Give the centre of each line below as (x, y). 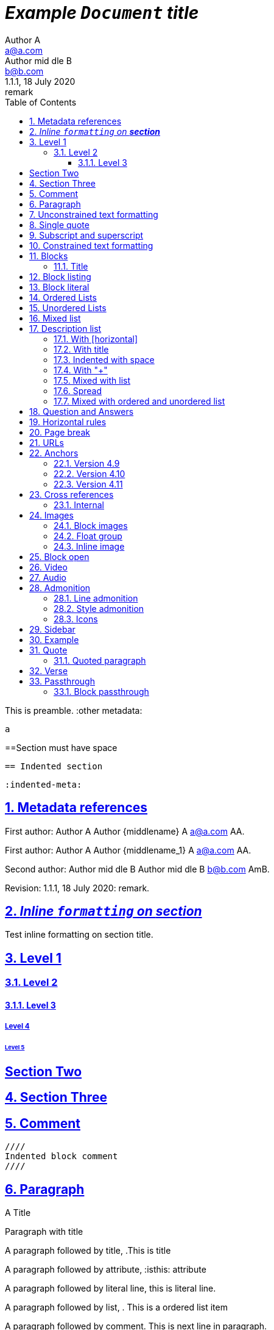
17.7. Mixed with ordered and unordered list (139, 401)
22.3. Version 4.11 (88, 484)
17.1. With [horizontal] (96, 339)
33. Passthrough (62, 681)
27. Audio (48, 577)
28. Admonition (60, 588)
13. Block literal (59, 287)
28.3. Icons (76, 619)
